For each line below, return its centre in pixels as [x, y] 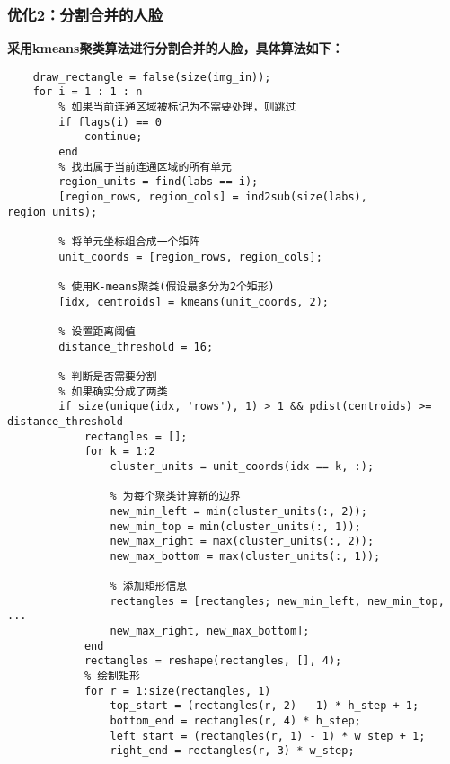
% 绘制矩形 [112, 676]
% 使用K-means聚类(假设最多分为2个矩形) [167, 287]
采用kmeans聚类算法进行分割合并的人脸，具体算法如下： [176, 48]
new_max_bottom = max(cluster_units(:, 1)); [245, 556]
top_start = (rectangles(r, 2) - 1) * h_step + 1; [265, 706]
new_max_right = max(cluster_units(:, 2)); [242, 542]
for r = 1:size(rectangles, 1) [177, 691]
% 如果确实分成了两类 [113, 391]
